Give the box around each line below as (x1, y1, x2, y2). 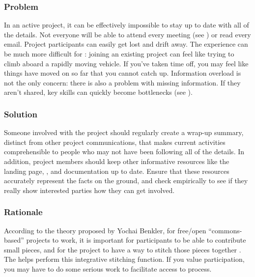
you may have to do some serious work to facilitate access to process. (4, 263, 212, 274)
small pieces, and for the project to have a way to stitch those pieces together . (4, 244, 241, 254)
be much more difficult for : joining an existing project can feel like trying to (4, 49, 234, 58)
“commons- (208, 225, 242, 235)
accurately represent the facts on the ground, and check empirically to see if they (4, 175, 248, 186)
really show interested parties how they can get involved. (4, 185, 175, 195)
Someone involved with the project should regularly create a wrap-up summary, (4, 127, 244, 138)
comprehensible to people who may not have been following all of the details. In (4, 146, 245, 157)
